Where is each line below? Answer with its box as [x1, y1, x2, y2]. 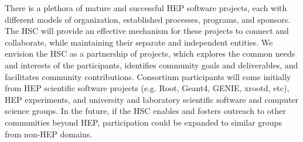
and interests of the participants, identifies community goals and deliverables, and [5, 58, 298, 71]
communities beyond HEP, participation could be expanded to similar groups [5, 116, 282, 128]
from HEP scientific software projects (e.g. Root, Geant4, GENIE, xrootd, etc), [5, 82, 290, 94]
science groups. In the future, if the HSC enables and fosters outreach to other [5, 105, 286, 117]
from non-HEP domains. [5, 127, 93, 140]
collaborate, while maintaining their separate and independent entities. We [5, 36, 273, 48]
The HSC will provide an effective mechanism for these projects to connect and [5, 25, 289, 37]
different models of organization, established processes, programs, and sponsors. [5, 13, 291, 25]
